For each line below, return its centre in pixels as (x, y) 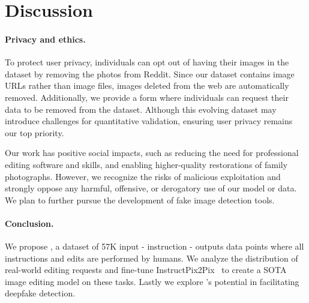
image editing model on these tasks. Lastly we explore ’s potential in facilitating (152, 281)
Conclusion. (29, 223)
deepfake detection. (40, 293)
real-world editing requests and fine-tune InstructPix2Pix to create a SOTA (146, 270)
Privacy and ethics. (45, 39)
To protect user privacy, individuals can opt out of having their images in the (147, 62)
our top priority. (34, 132)
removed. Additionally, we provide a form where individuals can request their (147, 97)
